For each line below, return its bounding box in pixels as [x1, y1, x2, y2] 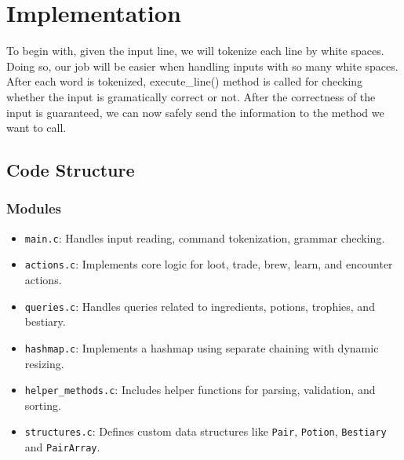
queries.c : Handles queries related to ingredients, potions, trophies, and [24, 298, 375, 314]
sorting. [24, 396, 61, 413]
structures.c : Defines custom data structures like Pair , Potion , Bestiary [24, 423, 387, 440]
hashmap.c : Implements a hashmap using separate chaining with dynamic [24, 339, 379, 356]
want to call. [6, 119, 67, 136]
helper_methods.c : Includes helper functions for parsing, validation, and [24, 382, 376, 398]
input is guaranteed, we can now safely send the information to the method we [6, 104, 384, 120]
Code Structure [6, 158, 135, 182]
